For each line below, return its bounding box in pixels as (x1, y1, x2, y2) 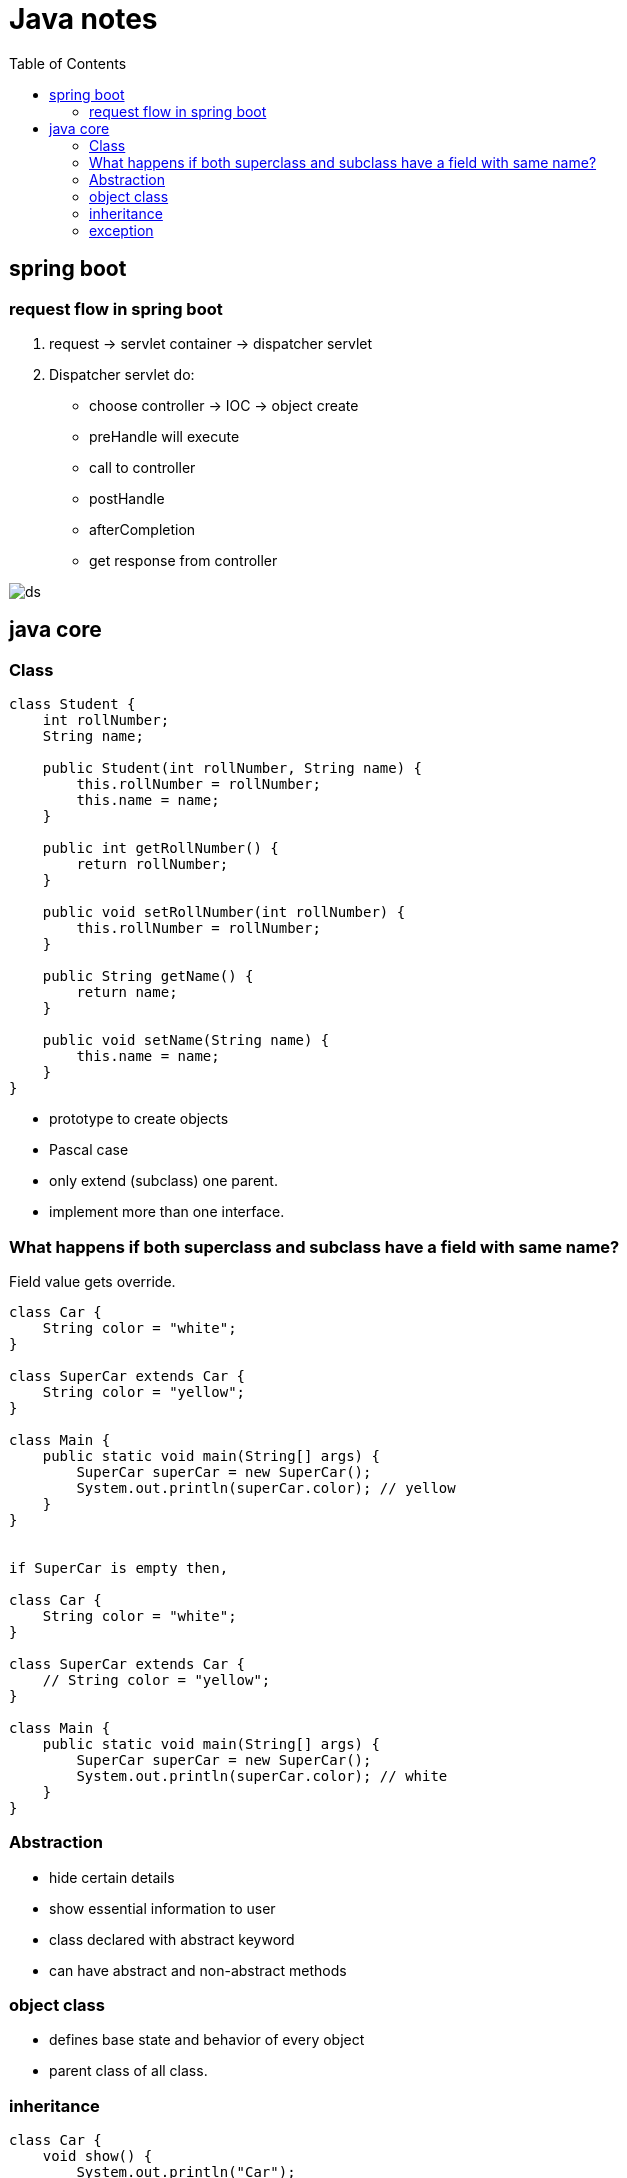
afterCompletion (89, 520, 196, 538)
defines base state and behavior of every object (49, 2031, 365, 2049)
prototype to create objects (49, 1110, 229, 1128)
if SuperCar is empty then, (9, 1559, 229, 1576)
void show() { (42, 2148, 153, 2165)
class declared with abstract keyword (49, 1930, 295, 1948)
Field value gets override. (9, 1272, 176, 1290)
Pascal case (49, 1141, 129, 1159)
